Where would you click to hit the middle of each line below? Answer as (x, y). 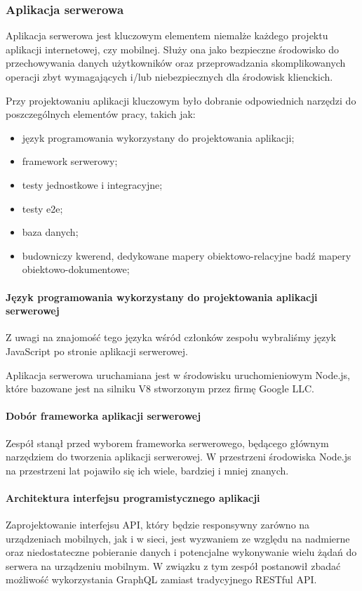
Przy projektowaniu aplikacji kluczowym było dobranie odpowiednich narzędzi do (181, 100)
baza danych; (50, 232)
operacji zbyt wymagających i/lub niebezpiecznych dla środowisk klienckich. (169, 77)
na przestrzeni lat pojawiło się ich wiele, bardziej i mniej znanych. (147, 470)
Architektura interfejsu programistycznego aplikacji (133, 497)
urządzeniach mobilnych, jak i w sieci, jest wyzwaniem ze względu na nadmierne (178, 538)
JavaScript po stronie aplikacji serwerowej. (97, 351)
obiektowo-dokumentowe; (76, 269)
